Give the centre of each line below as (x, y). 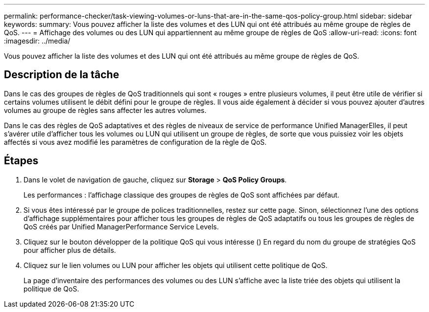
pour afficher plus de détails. (70, 250)
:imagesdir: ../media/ (37, 41)
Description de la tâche (62, 75)
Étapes (21, 161)
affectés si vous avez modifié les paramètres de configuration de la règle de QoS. (135, 142)
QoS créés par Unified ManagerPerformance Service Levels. (121, 226)
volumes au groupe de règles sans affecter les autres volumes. (105, 110)
